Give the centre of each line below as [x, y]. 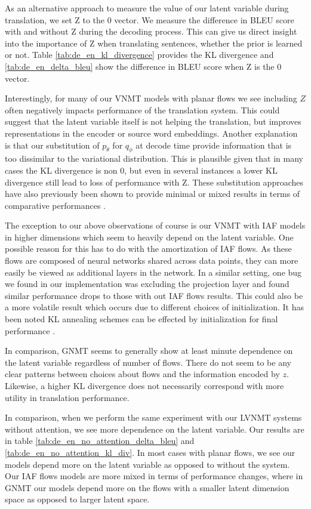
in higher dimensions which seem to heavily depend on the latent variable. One [149, 237]
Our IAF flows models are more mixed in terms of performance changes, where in [154, 476]
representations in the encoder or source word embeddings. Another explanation [151, 133]
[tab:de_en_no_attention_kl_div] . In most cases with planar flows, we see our [150, 452]
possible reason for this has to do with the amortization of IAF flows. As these [148, 249]
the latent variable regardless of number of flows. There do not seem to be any [148, 362]
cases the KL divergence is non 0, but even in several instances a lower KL [141, 170]
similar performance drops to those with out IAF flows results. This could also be [154, 295]
